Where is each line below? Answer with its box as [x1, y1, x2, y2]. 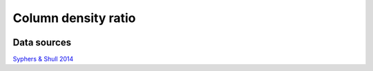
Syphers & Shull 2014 [12, 55, 74, 63]
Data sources [12, 37, 72, 48]
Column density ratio [12, 10, 136, 26]
